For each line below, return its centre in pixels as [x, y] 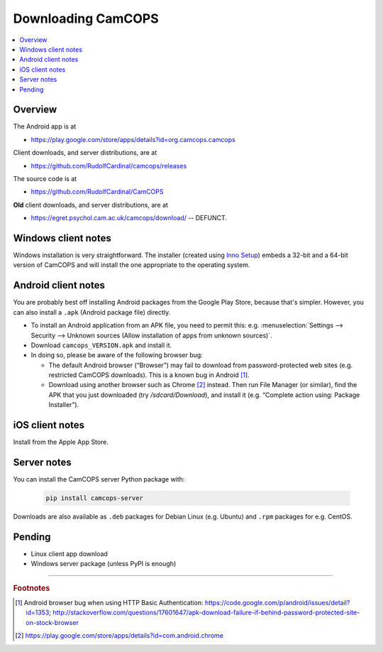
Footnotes [32, 588]
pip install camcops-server [94, 498]
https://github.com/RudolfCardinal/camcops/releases [109, 165]
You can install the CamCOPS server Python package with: [99, 479]
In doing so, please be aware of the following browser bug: [117, 355]
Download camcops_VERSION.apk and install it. [101, 345]
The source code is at [45, 178]
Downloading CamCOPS [86, 18]
